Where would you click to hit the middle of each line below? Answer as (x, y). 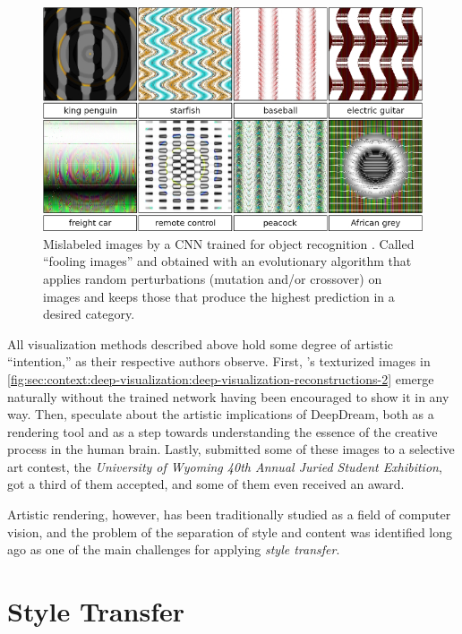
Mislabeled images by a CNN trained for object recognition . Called (229, 243)
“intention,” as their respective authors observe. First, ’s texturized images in (219, 361)
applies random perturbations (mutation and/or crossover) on (213, 278)
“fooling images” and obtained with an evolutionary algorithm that (227, 261)
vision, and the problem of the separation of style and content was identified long (230, 531)
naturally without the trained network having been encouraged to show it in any (228, 396)
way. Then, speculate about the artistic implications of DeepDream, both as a (221, 414)
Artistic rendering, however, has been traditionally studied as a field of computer (229, 514)
